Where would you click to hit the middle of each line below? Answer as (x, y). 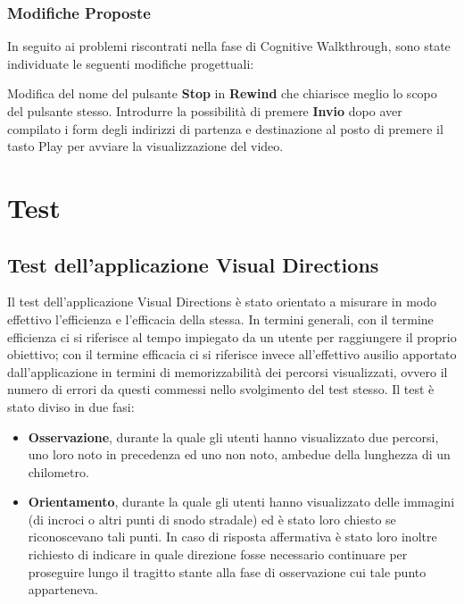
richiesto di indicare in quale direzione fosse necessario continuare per (218, 554)
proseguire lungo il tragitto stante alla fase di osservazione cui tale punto (227, 571)
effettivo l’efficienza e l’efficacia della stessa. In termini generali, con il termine (220, 319)
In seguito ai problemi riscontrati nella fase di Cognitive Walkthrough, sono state (229, 46)
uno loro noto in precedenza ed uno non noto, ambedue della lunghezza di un (239, 454)
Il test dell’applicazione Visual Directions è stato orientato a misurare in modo (222, 302)
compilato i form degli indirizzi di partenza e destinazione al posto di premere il (225, 128)
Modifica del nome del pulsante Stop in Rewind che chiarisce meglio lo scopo (222, 93)
